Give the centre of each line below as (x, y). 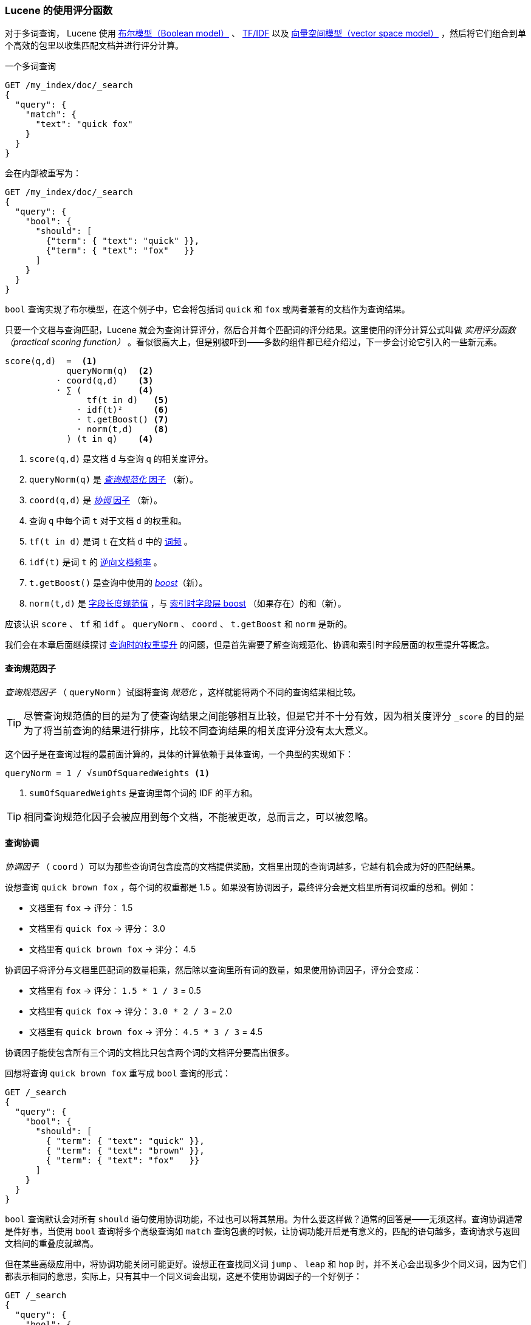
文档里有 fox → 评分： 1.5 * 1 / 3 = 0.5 (115, 990)
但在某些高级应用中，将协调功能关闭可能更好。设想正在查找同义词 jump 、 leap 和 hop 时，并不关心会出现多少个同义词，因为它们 (266, 1264)
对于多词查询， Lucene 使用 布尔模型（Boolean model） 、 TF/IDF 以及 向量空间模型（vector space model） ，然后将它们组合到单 (265, 33)
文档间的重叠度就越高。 (52, 1243)
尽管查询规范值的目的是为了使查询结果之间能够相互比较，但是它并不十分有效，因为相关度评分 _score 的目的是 (274, 716)
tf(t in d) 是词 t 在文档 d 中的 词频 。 (111, 542)
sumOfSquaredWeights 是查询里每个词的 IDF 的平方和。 (144, 793)
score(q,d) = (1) (51, 361)
